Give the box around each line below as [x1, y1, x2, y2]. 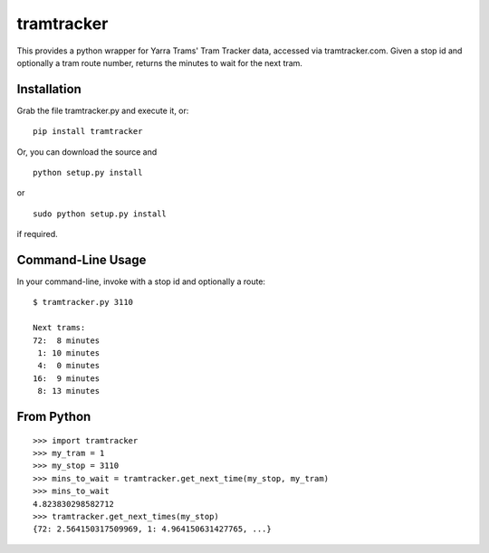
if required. [16, 229, 58, 240]
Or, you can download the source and [16, 146, 158, 157]
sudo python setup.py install [33, 208, 168, 219]
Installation [16, 81, 81, 97]
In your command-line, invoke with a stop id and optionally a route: [16, 276, 266, 287]
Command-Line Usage [16, 253, 147, 267]
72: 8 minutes [33, 335, 101, 346]
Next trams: [33, 322, 86, 333]
